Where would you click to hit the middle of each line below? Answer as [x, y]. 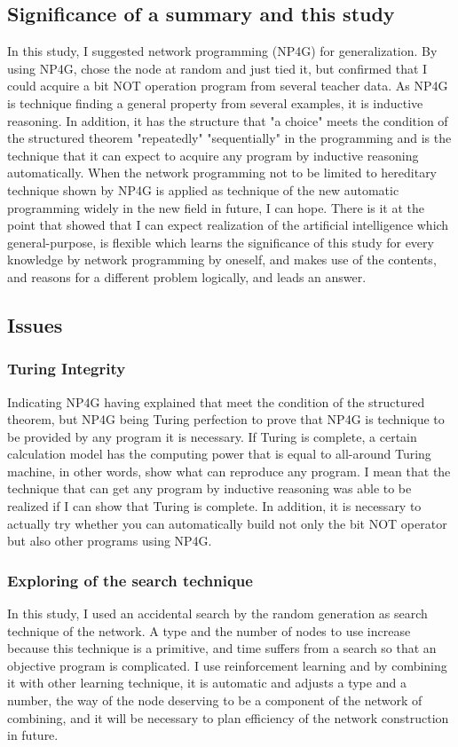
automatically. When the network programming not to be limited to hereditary [222, 173]
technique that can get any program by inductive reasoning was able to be [209, 488]
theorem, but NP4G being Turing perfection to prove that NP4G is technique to [226, 419]
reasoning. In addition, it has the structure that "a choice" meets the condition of [228, 120]
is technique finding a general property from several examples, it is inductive [215, 102]
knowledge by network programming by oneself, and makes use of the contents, [222, 259]
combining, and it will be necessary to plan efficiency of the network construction [228, 717]
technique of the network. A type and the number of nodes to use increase [209, 630]
